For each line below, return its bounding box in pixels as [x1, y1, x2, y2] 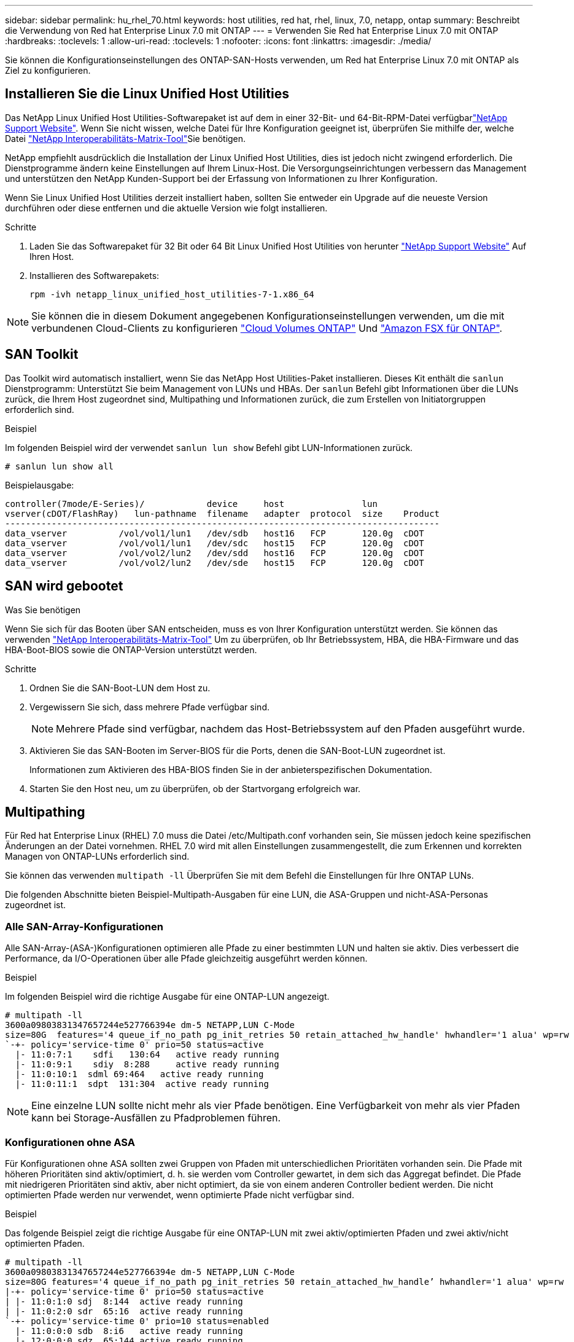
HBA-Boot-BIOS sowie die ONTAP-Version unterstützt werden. [5, 644, 257, 655]
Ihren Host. [29, 251, 74, 262]
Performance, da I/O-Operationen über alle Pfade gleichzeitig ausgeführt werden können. [5, 953, 368, 964]
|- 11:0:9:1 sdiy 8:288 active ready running [15, 1059, 279, 1070]
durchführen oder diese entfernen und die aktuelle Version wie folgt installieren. [5, 202, 328, 213]
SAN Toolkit [5, 347, 79, 363]
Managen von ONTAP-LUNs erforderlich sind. [5, 851, 190, 862]
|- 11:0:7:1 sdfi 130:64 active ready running [15, 1050, 279, 1060]
